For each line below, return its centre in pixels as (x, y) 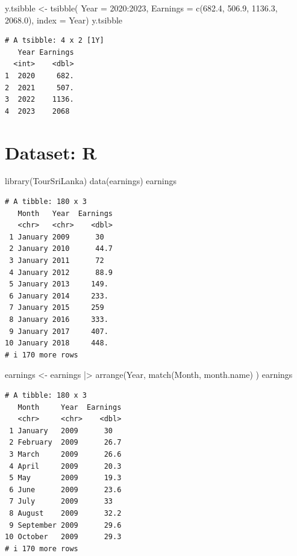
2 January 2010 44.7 (61, 249)
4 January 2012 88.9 (61, 272)
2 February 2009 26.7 (65, 443)
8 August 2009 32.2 (65, 513)
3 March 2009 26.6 (65, 454)
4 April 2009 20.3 (65, 466)
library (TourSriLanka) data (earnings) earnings (91, 181)
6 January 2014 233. (59, 296)
